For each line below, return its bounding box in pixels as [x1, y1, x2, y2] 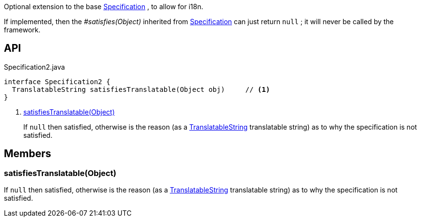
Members [4, 147, 51, 160]
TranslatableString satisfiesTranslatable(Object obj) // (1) [12, 85, 270, 93]
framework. [4, 26, 41, 34]
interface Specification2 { [4, 77, 111, 86]
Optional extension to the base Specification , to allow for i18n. [4, 2, 203, 11]
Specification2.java [4, 62, 65, 71]
